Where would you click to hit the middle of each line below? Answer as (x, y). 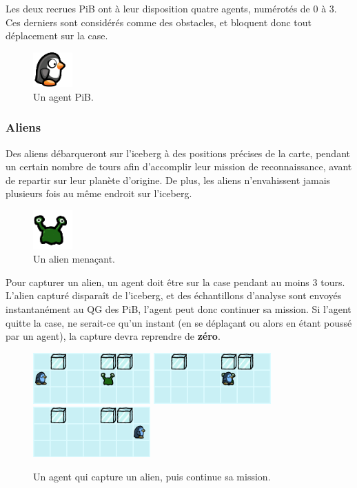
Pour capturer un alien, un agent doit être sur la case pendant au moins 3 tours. (175, 282)
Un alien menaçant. (74, 259)
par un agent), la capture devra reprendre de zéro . (113, 336)
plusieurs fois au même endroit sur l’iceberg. (99, 193)
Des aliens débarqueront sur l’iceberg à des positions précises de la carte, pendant (178, 153)
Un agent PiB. (63, 96)
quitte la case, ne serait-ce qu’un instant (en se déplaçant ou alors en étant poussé (179, 322)
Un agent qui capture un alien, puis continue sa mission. (152, 476)
